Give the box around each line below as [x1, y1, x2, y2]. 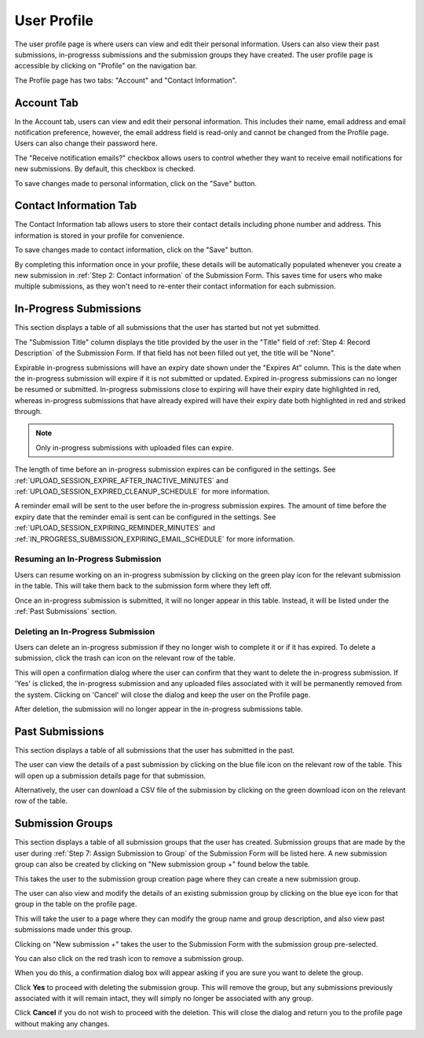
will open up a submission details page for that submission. [14, 771, 207, 780]
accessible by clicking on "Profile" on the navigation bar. [14, 61, 198, 71]
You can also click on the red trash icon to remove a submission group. [14, 953, 244, 963]
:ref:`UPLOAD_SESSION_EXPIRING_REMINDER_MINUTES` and [14, 523, 215, 533]
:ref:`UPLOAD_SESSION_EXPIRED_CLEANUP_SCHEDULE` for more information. [14, 487, 270, 497]
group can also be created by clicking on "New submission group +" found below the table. [14, 860, 310, 869]
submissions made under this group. [14, 925, 133, 934]
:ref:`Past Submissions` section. [14, 606, 118, 616]
